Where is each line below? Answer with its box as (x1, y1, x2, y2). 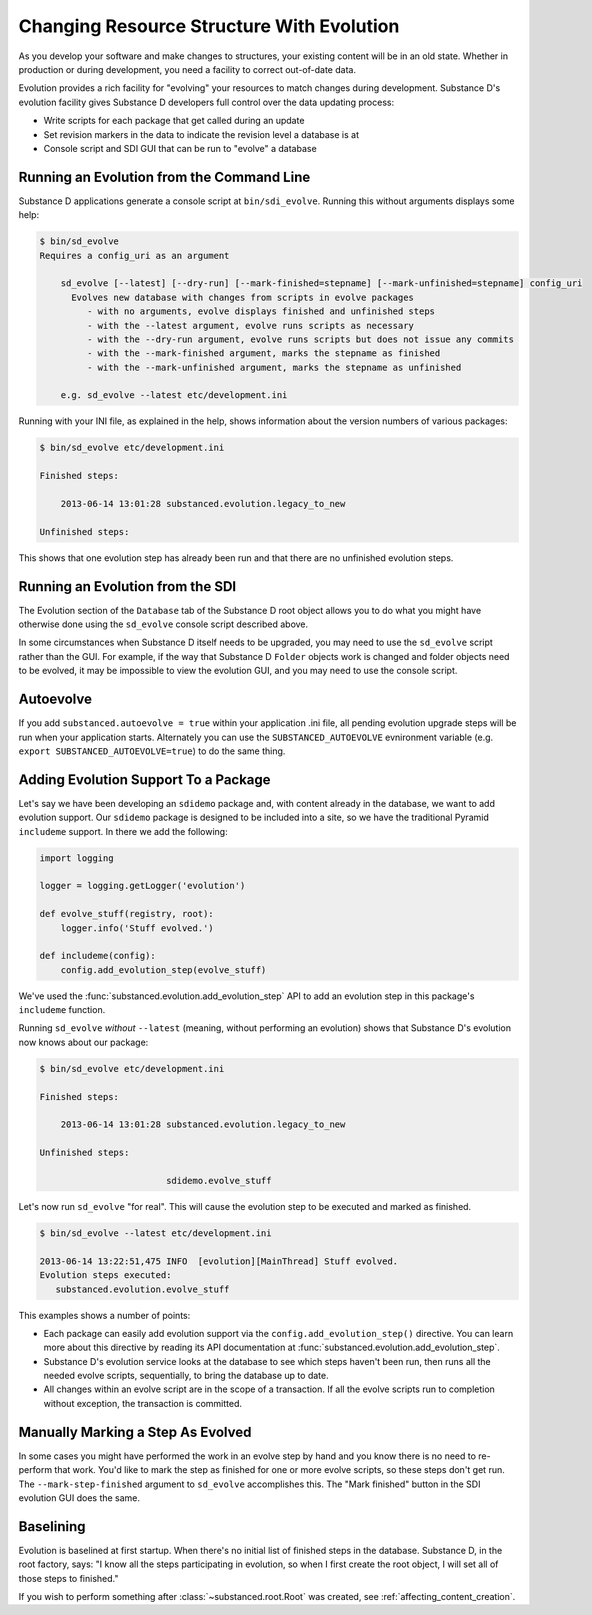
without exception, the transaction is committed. (43, 1397, 242, 1409)
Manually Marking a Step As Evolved (18, 1423, 252, 1440)
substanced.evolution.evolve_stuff (55, 1283, 230, 1295)
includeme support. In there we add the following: (18, 825, 229, 837)
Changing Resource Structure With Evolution (18, 15, 400, 37)
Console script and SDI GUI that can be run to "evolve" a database (43, 142, 317, 154)
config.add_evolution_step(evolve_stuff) (60, 964, 267, 975)
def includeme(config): (39, 950, 157, 962)
